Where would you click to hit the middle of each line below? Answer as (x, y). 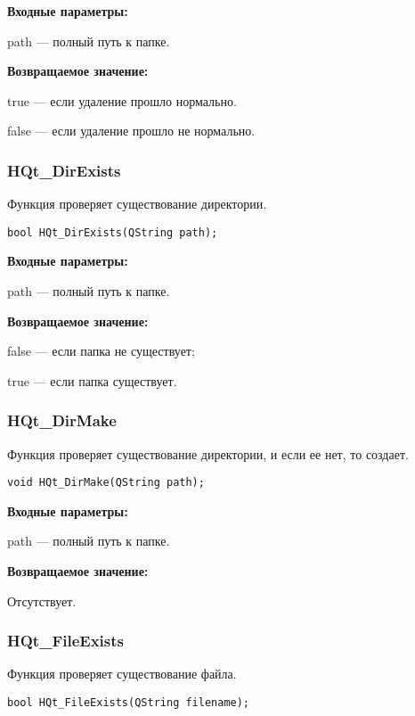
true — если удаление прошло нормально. (122, 100)
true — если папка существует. (92, 380)
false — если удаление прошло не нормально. (131, 131)
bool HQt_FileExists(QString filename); (129, 703)
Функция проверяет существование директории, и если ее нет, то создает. (208, 453)
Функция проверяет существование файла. (122, 674)
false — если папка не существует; (101, 351)
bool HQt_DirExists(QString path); (113, 232)
